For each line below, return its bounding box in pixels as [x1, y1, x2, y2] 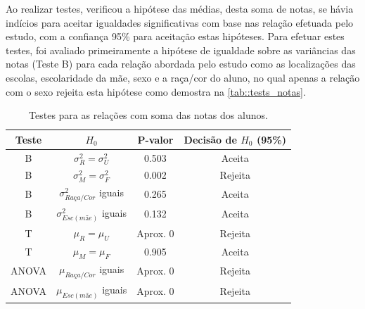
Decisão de [184, 132, 237, 146]
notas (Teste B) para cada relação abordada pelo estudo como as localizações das [6, 56, 356, 71]
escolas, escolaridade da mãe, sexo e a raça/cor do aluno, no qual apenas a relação [6, 70, 360, 84]
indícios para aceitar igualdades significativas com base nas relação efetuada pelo [6, 15, 354, 30]
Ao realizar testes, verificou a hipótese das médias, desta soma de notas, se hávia [6, 1, 354, 15]
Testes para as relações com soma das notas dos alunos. [29, 108, 268, 122]
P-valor [137, 132, 174, 146]
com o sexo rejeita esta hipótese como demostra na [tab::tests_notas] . [6, 84, 306, 99]
